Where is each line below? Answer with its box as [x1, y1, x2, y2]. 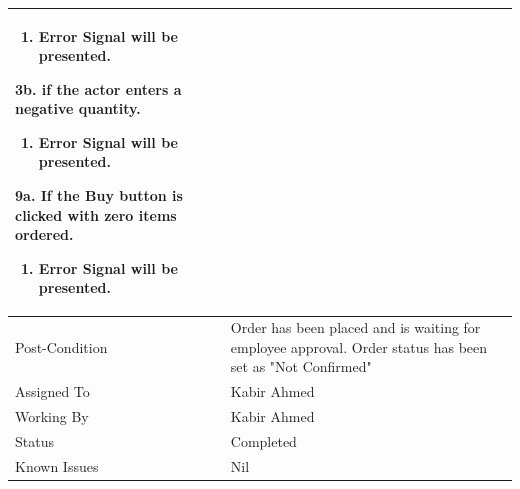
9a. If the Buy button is [15, 185, 183, 206]
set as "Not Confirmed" [230, 356, 372, 377]
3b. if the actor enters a [15, 78, 182, 99]
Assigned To [15, 381, 90, 402]
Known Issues [15, 455, 99, 476]
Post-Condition [15, 336, 108, 357]
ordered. [15, 224, 74, 245]
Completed [230, 431, 297, 451]
